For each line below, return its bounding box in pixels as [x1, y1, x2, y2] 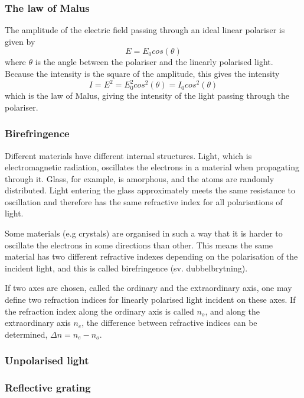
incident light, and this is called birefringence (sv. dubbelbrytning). [5, 261, 248, 274]
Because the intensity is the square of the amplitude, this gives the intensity [5, 67, 280, 79]
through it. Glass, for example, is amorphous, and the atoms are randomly [5, 172, 274, 185]
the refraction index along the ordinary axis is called [5, 305, 194, 317]
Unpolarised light [5, 353, 89, 368]
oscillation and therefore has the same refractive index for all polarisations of [5, 195, 283, 208]
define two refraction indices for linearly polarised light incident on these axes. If [5, 293, 296, 306]
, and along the [205, 305, 260, 317]
